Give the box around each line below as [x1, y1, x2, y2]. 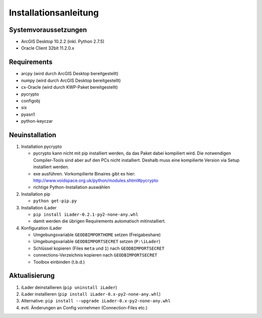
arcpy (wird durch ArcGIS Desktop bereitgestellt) [21, 71, 119, 77]
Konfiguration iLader [21, 225, 62, 231]
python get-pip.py [33, 198, 77, 204]
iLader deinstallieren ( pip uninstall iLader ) [21, 284, 117, 290]
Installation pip [21, 191, 50, 197]
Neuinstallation [9, 131, 57, 139]
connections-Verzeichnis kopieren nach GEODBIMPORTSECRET [33, 252, 158, 258]
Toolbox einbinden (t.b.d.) [33, 259, 85, 265]
